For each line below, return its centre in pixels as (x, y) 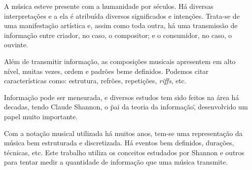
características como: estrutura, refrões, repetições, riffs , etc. (95, 81)
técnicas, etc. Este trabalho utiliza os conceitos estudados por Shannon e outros (124, 152)
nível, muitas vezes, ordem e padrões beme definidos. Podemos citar (106, 71)
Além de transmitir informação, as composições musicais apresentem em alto (120, 61)
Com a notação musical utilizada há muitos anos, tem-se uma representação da (123, 133)
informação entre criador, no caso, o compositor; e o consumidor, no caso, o (118, 35)
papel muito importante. (41, 116)
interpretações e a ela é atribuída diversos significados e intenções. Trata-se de (122, 16)
